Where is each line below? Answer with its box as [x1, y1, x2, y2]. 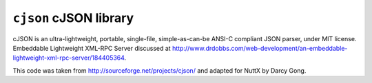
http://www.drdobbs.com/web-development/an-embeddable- [172, 44, 348, 52]
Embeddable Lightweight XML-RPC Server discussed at [12, 44, 172, 52]
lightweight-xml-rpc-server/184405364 [12, 54, 125, 62]
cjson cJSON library [12, 10, 134, 25]
